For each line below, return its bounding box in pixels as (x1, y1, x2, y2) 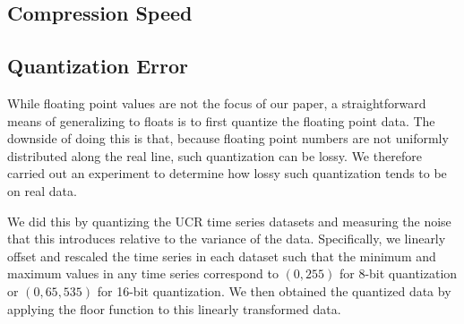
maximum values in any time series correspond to (7, 264, 279, 283)
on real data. (7, 181, 77, 200)
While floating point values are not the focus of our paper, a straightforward (7, 93, 426, 112)
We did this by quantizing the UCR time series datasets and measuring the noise (7, 211, 451, 230)
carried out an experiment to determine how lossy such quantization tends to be (7, 164, 447, 183)
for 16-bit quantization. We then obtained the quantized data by (97, 281, 451, 300)
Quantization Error (7, 52, 189, 80)
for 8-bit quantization (339, 264, 458, 283)
